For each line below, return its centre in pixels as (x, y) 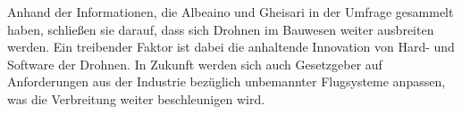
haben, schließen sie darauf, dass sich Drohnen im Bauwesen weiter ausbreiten (221, 29)
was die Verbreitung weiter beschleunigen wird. (136, 98)
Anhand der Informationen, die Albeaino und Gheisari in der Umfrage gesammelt (231, 12)
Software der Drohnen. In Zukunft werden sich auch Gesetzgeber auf (195, 64)
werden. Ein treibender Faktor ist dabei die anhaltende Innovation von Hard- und (231, 47)
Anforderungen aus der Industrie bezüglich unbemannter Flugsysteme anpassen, (227, 81)
